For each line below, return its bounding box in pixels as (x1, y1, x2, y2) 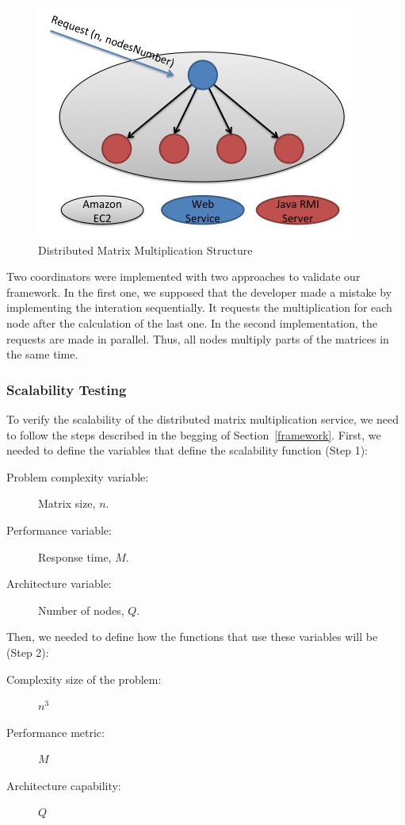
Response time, (38, 548, 112, 565)
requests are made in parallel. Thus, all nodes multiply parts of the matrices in (6, 330, 389, 347)
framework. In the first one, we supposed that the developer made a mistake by (6, 283, 392, 300)
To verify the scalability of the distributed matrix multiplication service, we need (6, 410, 399, 427)
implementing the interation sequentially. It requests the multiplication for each (6, 299, 392, 316)
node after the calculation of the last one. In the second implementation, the (6, 314, 378, 331)
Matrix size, (38, 495, 96, 512)
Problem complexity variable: (6, 468, 149, 485)
